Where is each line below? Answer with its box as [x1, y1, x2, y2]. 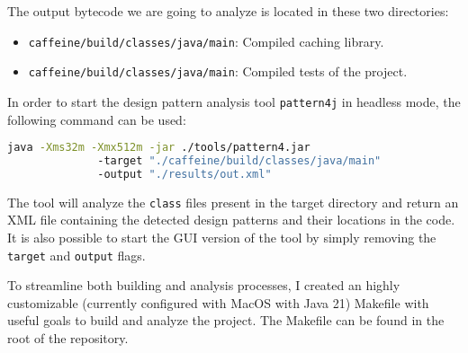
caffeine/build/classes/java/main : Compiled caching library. [28, 31, 384, 50]
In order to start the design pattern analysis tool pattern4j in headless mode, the [7, 92, 461, 110]
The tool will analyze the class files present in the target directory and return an [7, 192, 459, 211]
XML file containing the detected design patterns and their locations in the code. [7, 210, 455, 229]
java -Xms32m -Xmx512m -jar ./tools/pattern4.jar [7, 141, 310, 154]
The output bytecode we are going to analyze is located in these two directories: [7, 2, 449, 20]
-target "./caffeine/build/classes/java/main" [97, 154, 382, 168]
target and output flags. [7, 245, 146, 264]
